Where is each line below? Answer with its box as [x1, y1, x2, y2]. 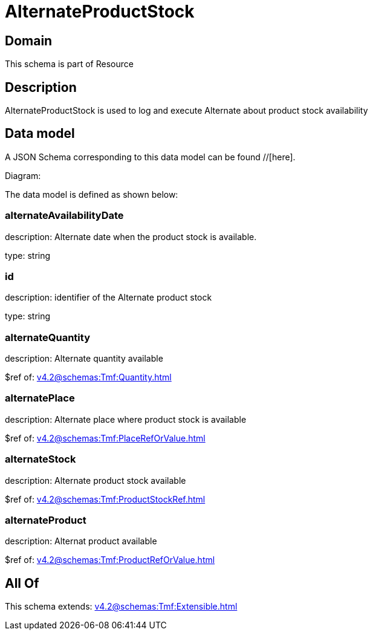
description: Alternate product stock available [5, 475, 186, 486]
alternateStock [5, 453, 76, 466]
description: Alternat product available [5, 536, 157, 547]
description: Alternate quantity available [5, 353, 163, 364]
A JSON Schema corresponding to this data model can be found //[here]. [5, 151, 296, 162]
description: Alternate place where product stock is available [5, 414, 247, 425]
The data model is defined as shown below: [5, 189, 178, 200]
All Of [5, 575, 39, 591]
